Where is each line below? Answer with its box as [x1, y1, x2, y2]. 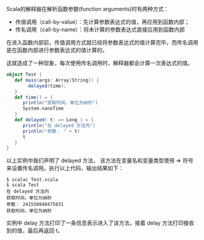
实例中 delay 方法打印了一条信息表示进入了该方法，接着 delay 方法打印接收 [6, 219, 195, 227]
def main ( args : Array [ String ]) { [14, 77, 99, 83]
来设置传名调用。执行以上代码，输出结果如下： [6, 164, 124, 172]
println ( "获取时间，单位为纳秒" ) [22, 100, 99, 106]
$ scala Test [6, 182, 40, 188]
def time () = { [14, 94, 53, 101]
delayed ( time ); [28, 83, 67, 89]
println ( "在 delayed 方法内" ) [22, 122, 96, 129]
